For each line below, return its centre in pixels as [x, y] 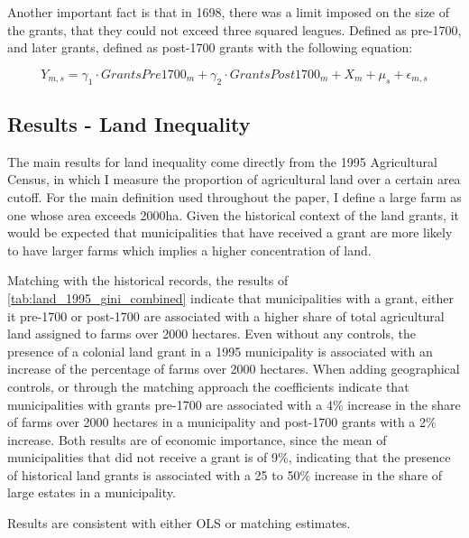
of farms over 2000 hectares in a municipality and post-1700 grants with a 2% [222, 422]
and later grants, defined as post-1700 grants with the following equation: [210, 47]
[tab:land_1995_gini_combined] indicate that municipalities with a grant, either [230, 297]
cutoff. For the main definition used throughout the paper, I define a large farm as [234, 196]
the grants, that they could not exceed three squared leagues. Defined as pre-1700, [234, 29]
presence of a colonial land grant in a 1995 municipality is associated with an [220, 351]
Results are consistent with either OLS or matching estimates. [179, 523]
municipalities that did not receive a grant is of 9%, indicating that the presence [229, 457]
